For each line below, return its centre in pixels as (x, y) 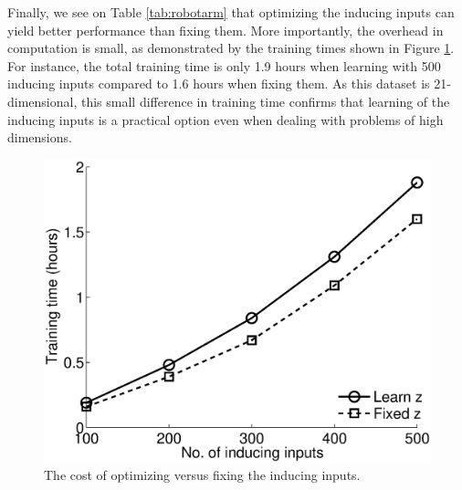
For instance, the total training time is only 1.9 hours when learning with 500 (224, 65)
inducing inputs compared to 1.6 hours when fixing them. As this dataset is (219, 83)
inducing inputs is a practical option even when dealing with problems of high (226, 119)
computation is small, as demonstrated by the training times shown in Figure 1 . (231, 48)
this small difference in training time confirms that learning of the (265, 101)
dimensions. (40, 137)
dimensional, (42, 101)
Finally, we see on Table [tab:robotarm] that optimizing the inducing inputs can (231, 12)
